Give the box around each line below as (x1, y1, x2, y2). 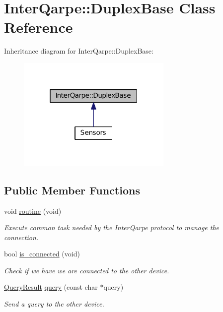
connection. (4, 232, 39, 242)
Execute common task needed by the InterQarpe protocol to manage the (4, 222, 220, 233)
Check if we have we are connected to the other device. (4, 265, 169, 275)
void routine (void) (4, 205, 62, 216)
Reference (4, 17, 73, 37)
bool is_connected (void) (4, 249, 80, 259)
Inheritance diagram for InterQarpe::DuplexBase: (4, 46, 153, 56)
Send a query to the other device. (4, 299, 104, 309)
